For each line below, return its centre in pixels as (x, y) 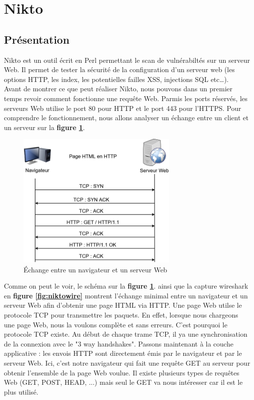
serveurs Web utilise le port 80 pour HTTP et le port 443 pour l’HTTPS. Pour (123, 108)
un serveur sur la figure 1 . (44, 127)
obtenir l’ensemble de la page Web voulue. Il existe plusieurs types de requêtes (122, 372)
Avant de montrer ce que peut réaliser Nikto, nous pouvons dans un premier (118, 89)
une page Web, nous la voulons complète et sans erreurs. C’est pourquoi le (116, 324)
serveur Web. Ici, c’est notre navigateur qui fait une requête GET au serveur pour (127, 363)
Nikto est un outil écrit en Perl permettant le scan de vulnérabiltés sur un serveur (127, 60)
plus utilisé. (21, 391)
